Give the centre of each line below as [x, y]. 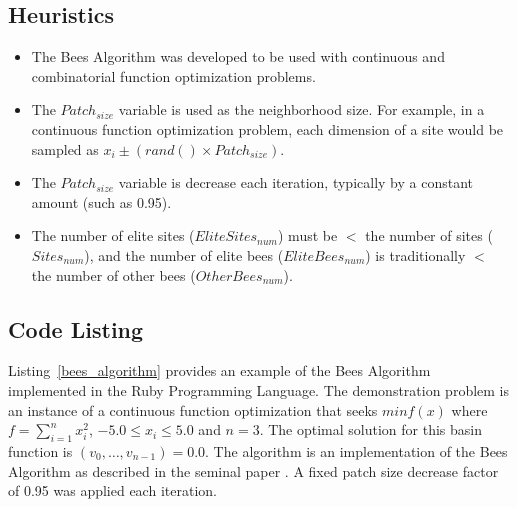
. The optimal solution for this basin [371, 429]
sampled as [65, 148]
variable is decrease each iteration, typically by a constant [295, 182]
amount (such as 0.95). [101, 201]
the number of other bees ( [113, 274]
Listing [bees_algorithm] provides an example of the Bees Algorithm [219, 370]
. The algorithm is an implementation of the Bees [356, 450]
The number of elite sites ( [113, 235]
